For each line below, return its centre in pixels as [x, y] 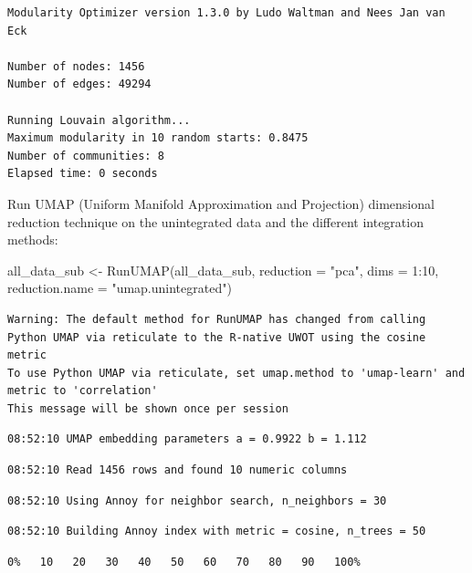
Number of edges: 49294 [79, 84]
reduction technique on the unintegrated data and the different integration [215, 221]
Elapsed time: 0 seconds [83, 174]
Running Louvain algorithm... [99, 120]
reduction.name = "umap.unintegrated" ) [120, 288]
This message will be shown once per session [148, 408]
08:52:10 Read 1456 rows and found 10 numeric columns [178, 470]
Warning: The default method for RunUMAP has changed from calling [217, 319]
